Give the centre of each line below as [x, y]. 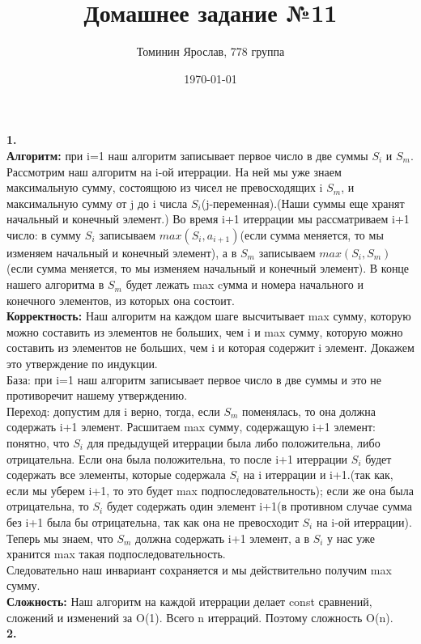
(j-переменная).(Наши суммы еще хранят [303, 203]
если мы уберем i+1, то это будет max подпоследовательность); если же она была [210, 490]
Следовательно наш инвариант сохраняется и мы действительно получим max [199, 569]
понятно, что [38, 443]
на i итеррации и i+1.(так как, [318, 475]
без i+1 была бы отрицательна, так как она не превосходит [153, 521]
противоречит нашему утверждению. [97, 395]
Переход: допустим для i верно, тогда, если [113, 411]
